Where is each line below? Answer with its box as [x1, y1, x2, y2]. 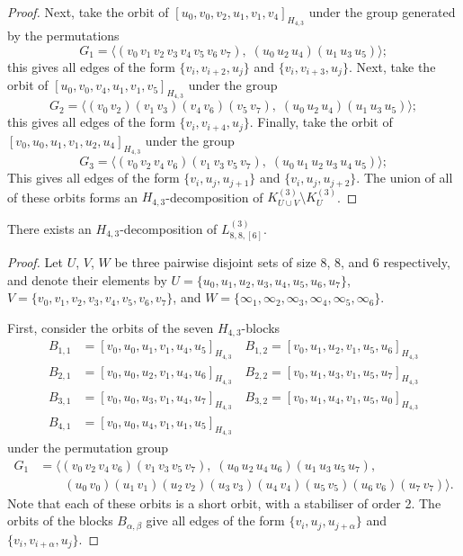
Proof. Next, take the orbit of [7, 3, 169, 21]
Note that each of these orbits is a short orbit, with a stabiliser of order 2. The [7, 493, 441, 512]
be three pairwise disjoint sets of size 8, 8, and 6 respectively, [114, 253, 450, 272]
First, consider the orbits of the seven [7, 318, 214, 336]
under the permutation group [7, 438, 169, 457]
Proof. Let [7, 253, 63, 272]
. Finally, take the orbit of [249, 112, 393, 131]
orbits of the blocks [7, 511, 113, 530]
